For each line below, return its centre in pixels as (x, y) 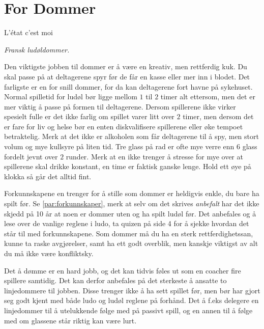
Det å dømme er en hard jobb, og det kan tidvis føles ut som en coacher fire (123, 270)
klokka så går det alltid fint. (48, 176)
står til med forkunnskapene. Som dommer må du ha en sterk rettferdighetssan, (129, 233)
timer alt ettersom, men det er (208, 97)
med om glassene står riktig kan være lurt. (70, 320)
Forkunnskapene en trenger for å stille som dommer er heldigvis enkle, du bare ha (132, 193)
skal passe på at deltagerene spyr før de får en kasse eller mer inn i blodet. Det (127, 76)
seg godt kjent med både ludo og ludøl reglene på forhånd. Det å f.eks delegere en (131, 300)
